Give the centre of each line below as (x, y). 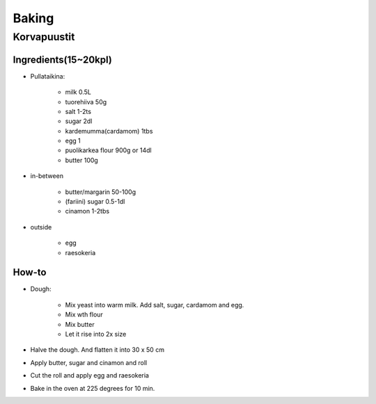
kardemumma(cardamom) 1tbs (109, 131)
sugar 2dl (79, 121)
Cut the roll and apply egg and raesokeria (90, 375)
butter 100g (82, 160)
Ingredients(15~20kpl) (63, 59)
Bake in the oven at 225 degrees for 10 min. (93, 388)
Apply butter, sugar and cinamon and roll (89, 362)
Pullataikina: (48, 76)
